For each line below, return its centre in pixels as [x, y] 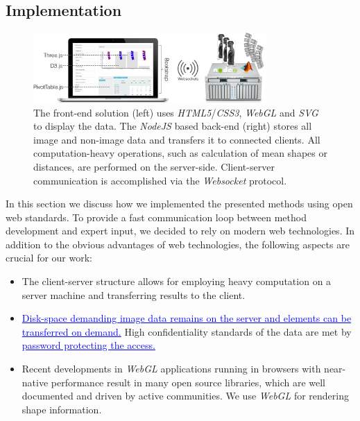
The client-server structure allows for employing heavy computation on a [177, 281]
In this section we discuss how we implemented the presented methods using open [179, 204]
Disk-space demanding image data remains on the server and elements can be [187, 318]
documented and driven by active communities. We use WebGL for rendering [185, 396]
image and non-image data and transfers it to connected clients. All [177, 139]
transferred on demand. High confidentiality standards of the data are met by [187, 331]
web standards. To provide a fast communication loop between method [156, 217]
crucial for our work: [49, 258]
